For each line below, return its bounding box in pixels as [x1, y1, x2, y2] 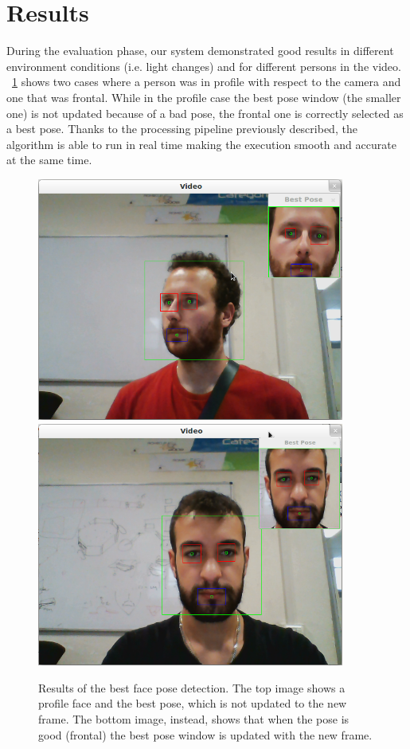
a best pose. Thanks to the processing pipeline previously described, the [6, 120, 357, 137]
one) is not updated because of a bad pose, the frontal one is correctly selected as [6, 104, 404, 121]
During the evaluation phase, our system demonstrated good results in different [6, 42, 394, 59]
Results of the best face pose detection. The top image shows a [38, 679, 346, 696]
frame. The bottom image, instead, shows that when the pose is [38, 711, 349, 727]
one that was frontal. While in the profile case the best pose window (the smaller [6, 88, 401, 105]
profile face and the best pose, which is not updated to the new [38, 695, 347, 712]
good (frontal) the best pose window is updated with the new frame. [38, 726, 373, 743]
